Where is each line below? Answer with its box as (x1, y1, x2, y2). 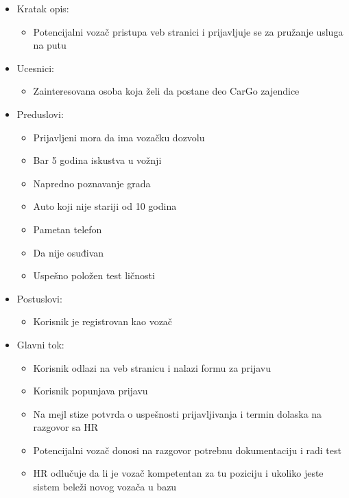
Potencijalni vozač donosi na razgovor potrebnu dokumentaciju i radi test (33, 442, 341, 457)
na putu (33, 38, 67, 52)
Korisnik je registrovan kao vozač (33, 314, 173, 329)
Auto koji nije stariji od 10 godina (33, 199, 177, 213)
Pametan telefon (33, 222, 102, 236)
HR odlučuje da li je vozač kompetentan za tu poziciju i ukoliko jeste (33, 466, 324, 480)
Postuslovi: (16, 291, 62, 305)
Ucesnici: (16, 60, 54, 75)
